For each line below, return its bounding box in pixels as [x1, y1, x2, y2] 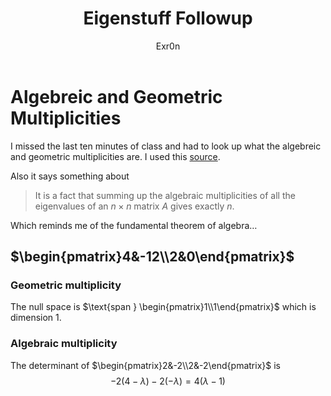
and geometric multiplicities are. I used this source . [10, 150, 221, 162]
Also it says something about [10, 170, 130, 182]
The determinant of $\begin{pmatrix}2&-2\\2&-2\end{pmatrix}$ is [10, 359, 281, 371]
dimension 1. [10, 312, 62, 324]
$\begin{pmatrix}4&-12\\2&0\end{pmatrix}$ [10, 248, 295, 266]
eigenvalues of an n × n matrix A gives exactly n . [34, 200, 235, 212]
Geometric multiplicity [10, 278, 122, 292]
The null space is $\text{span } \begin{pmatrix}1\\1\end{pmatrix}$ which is [10, 301, 317, 313]
